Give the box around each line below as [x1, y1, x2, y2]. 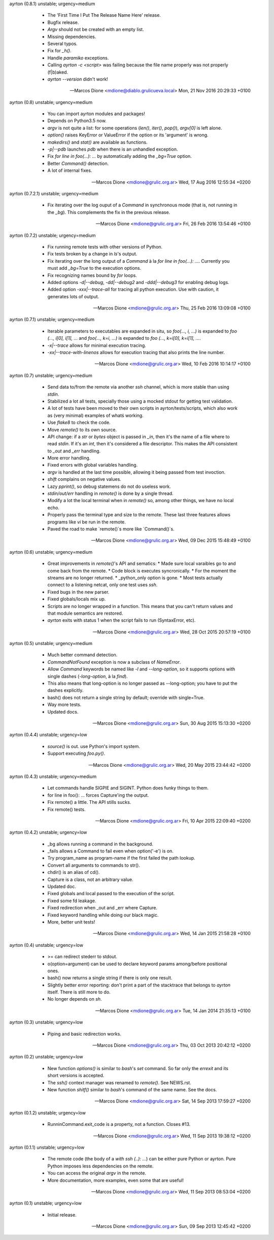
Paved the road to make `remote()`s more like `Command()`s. [47, 526, 175, 532]
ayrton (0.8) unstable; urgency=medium [9, 99, 93, 105]
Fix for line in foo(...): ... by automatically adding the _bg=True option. [47, 153, 192, 159]
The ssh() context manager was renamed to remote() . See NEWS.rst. [47, 1079, 191, 1085]
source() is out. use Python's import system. [47, 743, 141, 749]
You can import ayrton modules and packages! [47, 111, 146, 117]
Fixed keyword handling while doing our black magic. [47, 912, 159, 918]
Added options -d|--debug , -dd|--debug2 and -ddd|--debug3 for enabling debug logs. [47, 279, 229, 285]
